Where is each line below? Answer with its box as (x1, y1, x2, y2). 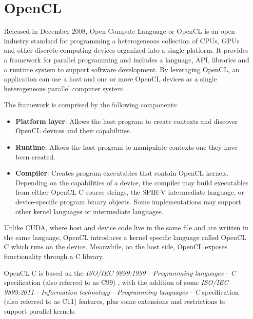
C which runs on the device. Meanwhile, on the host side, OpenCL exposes (4, 241, 228, 252)
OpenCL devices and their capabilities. (15, 125, 132, 136)
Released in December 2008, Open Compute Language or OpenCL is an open (4, 26, 235, 36)
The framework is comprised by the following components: (4, 100, 178, 110)
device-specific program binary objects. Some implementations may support (15, 197, 241, 207)
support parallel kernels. (4, 305, 76, 316)
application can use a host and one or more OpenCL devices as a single (4, 74, 217, 84)
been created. (15, 151, 56, 161)
